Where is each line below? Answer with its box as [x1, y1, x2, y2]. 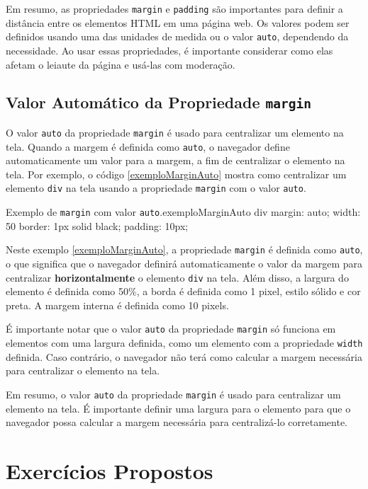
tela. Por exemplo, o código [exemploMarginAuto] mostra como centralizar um [6, 166, 347, 181]
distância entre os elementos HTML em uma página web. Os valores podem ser [6, 15, 350, 30]
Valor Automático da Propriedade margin [6, 91, 312, 113]
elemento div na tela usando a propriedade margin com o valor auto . [6, 180, 306, 195]
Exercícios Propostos [6, 456, 213, 485]
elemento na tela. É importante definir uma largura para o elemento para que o [6, 401, 351, 415]
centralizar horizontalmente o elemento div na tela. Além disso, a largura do [6, 270, 349, 284]
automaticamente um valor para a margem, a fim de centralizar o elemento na [6, 153, 345, 168]
